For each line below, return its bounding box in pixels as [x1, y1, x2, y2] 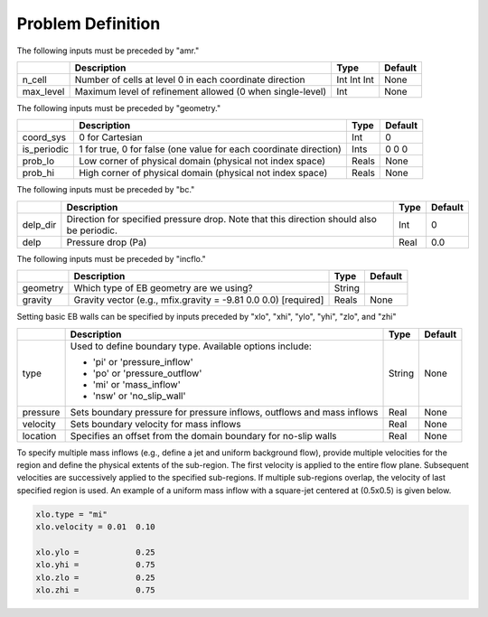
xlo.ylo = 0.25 [35, 547, 155, 557]
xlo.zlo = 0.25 [35, 572, 155, 583]
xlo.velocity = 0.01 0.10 [35, 522, 155, 532]
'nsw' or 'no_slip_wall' [92, 389, 186, 402]
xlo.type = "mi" [35, 509, 108, 519]
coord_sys [22, 131, 67, 144]
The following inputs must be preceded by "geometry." [16, 102, 221, 113]
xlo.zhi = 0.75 [35, 585, 155, 595]
